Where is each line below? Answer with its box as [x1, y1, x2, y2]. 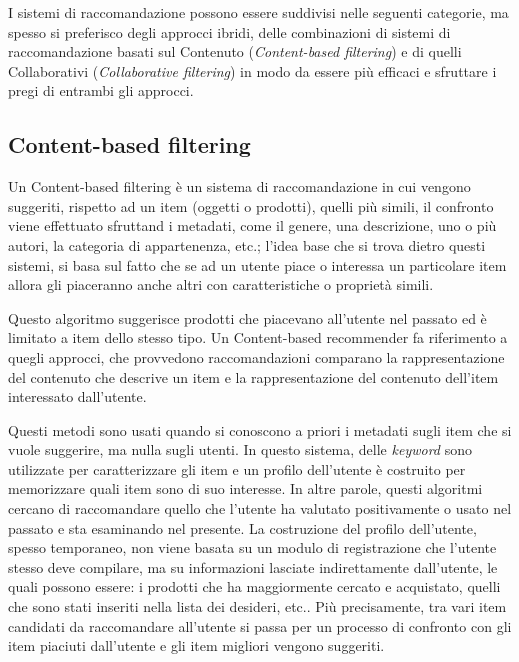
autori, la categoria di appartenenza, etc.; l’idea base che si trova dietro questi [8, 234, 486, 255]
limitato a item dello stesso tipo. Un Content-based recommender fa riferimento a [8, 327, 508, 348]
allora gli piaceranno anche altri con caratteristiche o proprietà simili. [8, 274, 434, 295]
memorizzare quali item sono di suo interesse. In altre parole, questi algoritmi [8, 478, 483, 499]
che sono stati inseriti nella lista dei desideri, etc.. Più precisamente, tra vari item [8, 596, 507, 617]
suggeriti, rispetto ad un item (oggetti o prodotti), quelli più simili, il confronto [8, 195, 494, 216]
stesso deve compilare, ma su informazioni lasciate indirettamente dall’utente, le [8, 556, 498, 577]
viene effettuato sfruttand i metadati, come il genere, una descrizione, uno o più [8, 215, 497, 236]
